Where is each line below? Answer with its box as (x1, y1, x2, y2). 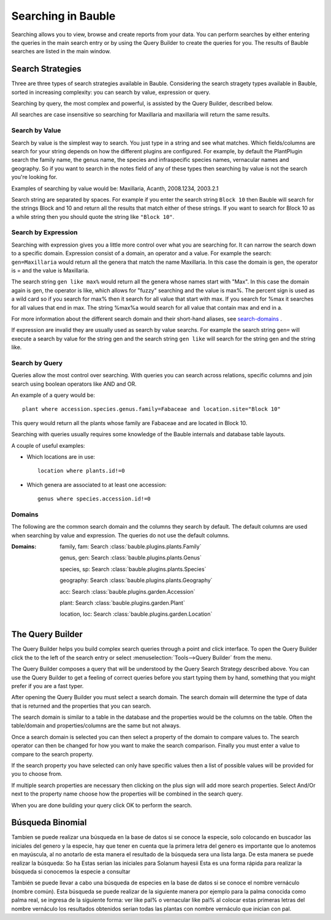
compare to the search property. (11, 750, 94, 757)
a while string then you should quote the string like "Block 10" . (11, 213, 175, 220)
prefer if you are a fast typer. (11, 682, 84, 689)
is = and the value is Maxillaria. (11, 267, 89, 274)
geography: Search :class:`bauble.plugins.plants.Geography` (59, 577, 213, 584)
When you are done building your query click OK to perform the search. (11, 801, 192, 809)
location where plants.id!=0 (37, 467, 125, 475)
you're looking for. (11, 174, 58, 181)
